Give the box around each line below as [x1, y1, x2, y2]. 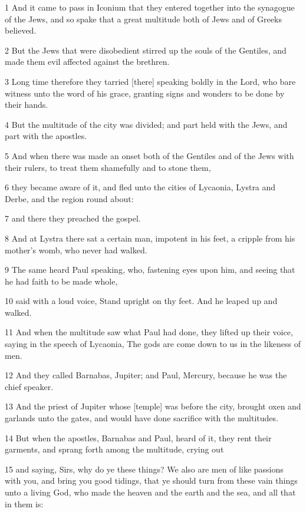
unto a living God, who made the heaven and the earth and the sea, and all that [5, 486, 296, 498]
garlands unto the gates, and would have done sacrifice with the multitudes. [5, 412, 278, 424]
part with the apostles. [5, 130, 87, 142]
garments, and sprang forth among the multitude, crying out [5, 443, 224, 455]
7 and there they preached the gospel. [5, 212, 141, 224]
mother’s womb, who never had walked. [5, 243, 147, 256]
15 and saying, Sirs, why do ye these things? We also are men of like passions [5, 463, 284, 475]
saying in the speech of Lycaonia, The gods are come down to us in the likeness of [5, 338, 301, 350]
